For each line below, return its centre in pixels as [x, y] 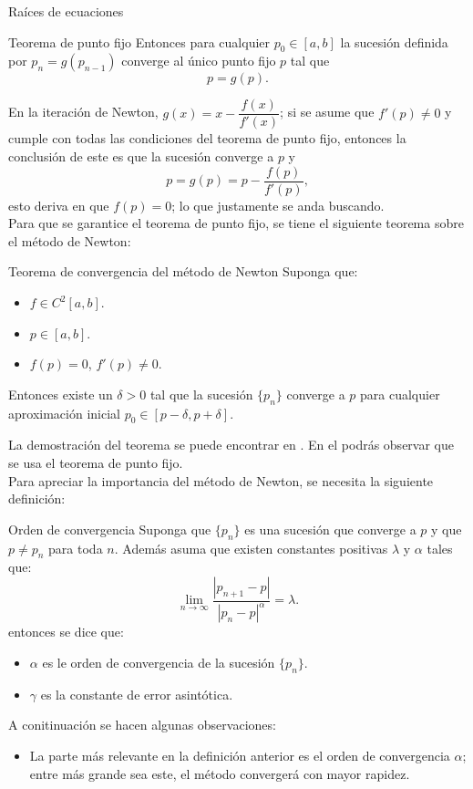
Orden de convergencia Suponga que [110, 529]
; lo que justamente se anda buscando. [278, 205]
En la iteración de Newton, [83, 112]
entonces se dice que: [66, 632]
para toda [76, 548]
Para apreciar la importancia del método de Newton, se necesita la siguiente [221, 480]
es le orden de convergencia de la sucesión [159, 662]
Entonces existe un [61, 394]
